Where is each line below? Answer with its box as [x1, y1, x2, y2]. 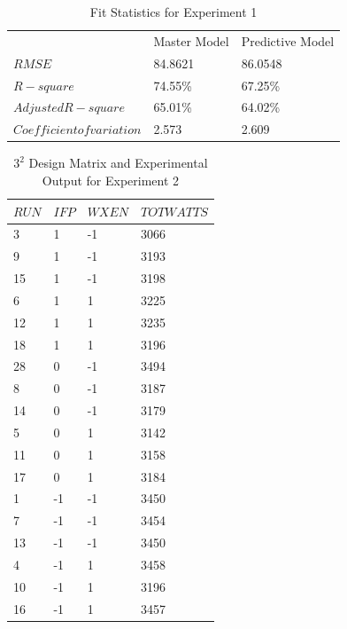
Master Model [153, 31, 229, 50]
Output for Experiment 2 [42, 170, 180, 189]
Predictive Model [241, 31, 335, 50]
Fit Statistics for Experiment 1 [89, 3, 258, 20]
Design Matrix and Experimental [28, 153, 208, 172]
